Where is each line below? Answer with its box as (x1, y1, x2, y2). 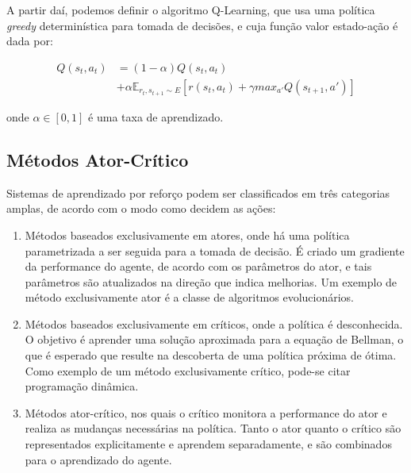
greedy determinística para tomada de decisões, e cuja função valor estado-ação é (6, 17, 398, 33)
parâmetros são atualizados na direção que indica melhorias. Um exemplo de (25, 273, 398, 290)
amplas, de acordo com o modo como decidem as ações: (6, 200, 276, 217)
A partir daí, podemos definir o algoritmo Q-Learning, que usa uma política (6, 2, 375, 17)
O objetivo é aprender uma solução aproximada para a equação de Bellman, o (25, 331, 404, 348)
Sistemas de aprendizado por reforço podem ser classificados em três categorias (6, 184, 390, 201)
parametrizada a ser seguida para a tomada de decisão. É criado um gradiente (25, 242, 405, 259)
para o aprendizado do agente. (25, 451, 172, 467)
